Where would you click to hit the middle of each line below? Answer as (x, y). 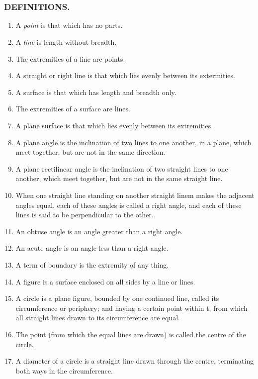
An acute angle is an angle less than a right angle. (92, 248)
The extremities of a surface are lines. (73, 109)
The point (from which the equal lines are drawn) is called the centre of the (131, 334)
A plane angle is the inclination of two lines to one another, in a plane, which (133, 142)
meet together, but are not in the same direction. (90, 152)
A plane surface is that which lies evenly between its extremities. (114, 126)
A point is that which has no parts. (69, 25)
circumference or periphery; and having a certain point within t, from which (131, 308)
